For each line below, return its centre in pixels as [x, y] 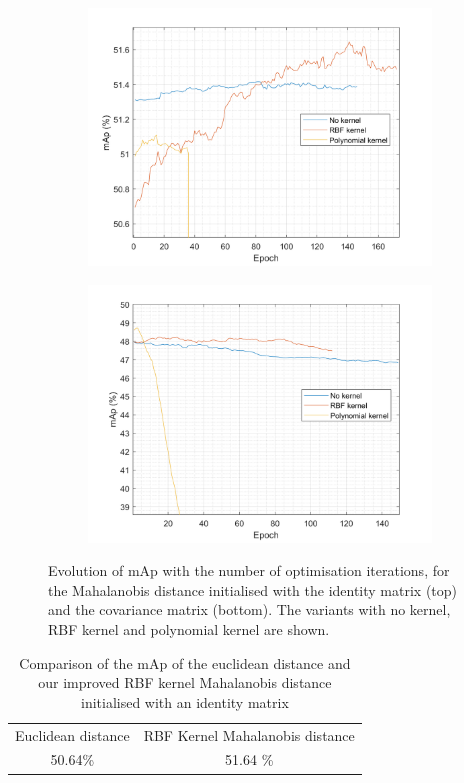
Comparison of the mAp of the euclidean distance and [185, 662]
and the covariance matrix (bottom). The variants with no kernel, [249, 609]
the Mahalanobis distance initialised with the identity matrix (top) [253, 589]
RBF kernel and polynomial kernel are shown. [189, 628]
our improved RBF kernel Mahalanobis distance [185, 682]
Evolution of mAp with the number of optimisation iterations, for [249, 570]
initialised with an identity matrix [184, 701]
